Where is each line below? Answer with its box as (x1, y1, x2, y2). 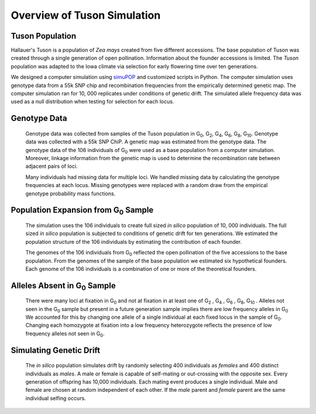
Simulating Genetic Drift (11, 345, 101, 355)
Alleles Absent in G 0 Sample (11, 281, 116, 292)
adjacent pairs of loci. (25, 163, 78, 170)
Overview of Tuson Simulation (11, 9, 161, 22)
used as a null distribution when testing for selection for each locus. (11, 98, 174, 105)
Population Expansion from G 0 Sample (11, 205, 154, 216)
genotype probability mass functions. (25, 190, 116, 197)
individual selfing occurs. (25, 395, 86, 402)
